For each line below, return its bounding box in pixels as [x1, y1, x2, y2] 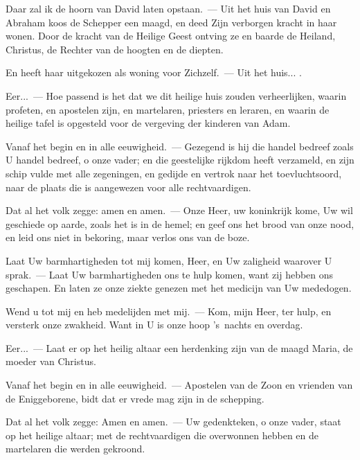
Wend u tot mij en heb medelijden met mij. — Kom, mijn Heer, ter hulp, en [6, 303, 332, 318]
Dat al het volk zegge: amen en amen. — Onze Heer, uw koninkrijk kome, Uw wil [6, 203, 353, 218]
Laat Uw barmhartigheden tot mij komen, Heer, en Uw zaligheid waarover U [6, 253, 332, 267]
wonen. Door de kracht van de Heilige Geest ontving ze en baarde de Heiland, [6, 28, 336, 43]
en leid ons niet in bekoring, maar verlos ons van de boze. [6, 230, 250, 245]
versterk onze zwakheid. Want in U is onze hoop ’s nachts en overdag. [6, 317, 303, 332]
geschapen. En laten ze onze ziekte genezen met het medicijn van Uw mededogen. [6, 281, 352, 295]
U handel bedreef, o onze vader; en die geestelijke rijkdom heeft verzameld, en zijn [6, 152, 354, 167]
